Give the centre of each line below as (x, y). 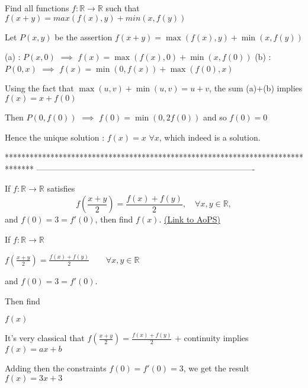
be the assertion (84, 36)
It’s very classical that (45, 338)
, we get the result (216, 368)
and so (215, 117)
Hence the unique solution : (55, 137)
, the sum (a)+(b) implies (256, 88)
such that (123, 8)
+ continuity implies (211, 338)
